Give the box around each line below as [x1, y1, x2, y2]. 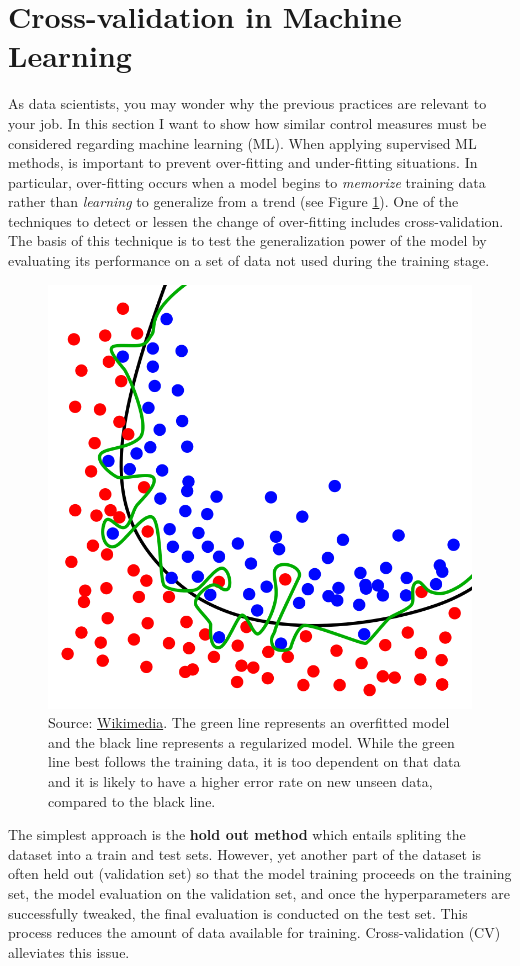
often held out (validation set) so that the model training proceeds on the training [8, 863, 512, 884]
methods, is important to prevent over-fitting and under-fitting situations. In [8, 152, 478, 173]
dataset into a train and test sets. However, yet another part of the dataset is [8, 843, 482, 864]
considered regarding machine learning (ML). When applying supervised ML [8, 132, 477, 153]
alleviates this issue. [8, 941, 130, 962]
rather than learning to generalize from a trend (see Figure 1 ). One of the [8, 191, 459, 212]
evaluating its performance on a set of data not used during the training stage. [8, 250, 490, 271]
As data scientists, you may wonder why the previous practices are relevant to [8, 93, 487, 114]
